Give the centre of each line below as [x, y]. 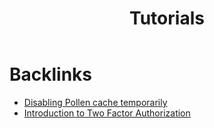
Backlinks [51, 74]
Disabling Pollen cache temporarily [95, 102]
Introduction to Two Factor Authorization [107, 113]
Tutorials [167, 18]
